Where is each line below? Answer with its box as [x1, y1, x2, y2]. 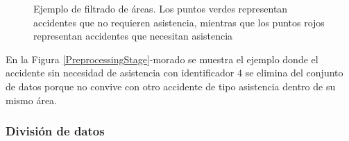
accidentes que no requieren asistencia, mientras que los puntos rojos [33, 15, 325, 29]
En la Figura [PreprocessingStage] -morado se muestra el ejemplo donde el [6, 51, 318, 66]
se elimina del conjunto [245, 65, 343, 80]
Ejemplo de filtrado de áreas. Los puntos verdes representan [33, 1, 288, 15]
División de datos [6, 122, 105, 140]
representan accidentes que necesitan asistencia [33, 28, 233, 43]
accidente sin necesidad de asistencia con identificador [6, 65, 235, 80]
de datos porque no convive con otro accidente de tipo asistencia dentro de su [6, 78, 336, 93]
